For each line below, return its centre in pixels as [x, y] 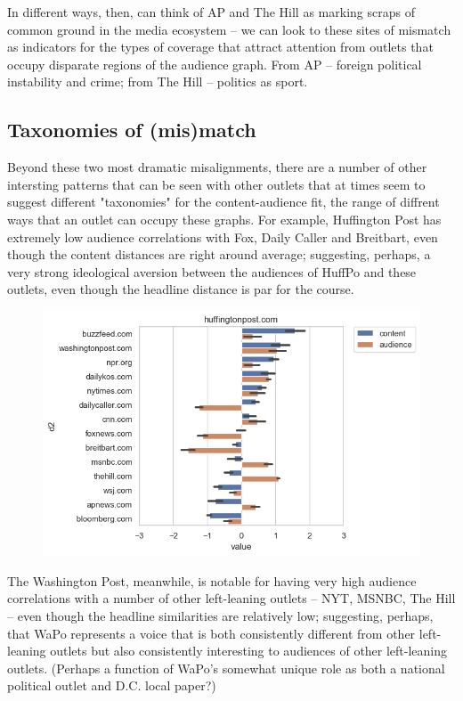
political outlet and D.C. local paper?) [112, 685]
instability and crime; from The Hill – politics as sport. [158, 82]
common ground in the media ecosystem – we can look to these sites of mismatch [229, 29]
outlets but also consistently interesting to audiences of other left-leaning [249, 651]
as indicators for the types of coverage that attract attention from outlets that [220, 47]
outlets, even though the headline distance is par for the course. [181, 289]
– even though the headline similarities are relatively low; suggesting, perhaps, [220, 616]
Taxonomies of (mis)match [132, 130]
